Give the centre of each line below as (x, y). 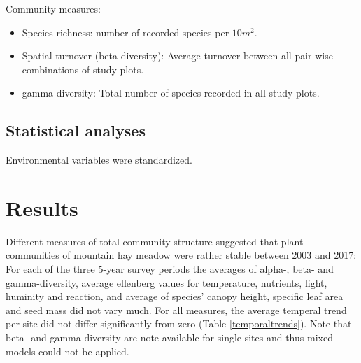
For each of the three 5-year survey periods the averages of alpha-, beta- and (170, 269)
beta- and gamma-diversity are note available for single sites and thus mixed (169, 337)
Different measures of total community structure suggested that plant (155, 241)
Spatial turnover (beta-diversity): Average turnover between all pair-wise (177, 56)
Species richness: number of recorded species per (126, 32)
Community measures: (53, 8)
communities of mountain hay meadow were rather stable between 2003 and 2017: (181, 255)
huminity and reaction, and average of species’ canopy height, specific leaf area (175, 296)
